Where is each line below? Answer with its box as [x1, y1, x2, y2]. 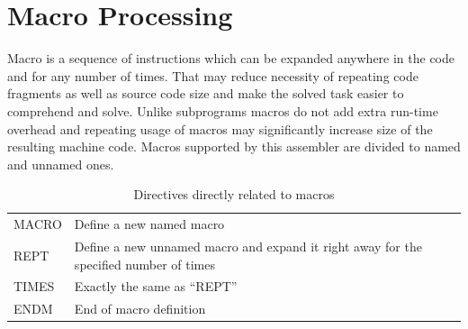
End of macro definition [74, 299, 206, 318]
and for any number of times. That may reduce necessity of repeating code [7, 66, 418, 85]
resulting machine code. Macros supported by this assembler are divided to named [7, 137, 461, 156]
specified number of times [74, 254, 215, 273]
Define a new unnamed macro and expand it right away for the [74, 236, 422, 255]
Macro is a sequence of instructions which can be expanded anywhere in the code [7, 49, 455, 68]
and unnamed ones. [7, 154, 114, 173]
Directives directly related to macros [133, 185, 335, 204]
